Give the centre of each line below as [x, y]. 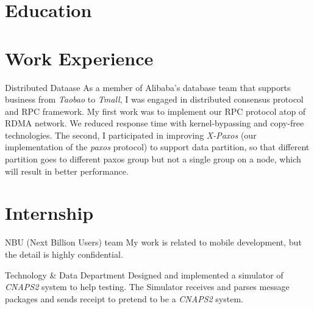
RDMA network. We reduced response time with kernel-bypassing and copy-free [155, 123]
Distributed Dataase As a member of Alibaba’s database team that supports [148, 87]
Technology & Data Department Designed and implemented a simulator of [144, 274]
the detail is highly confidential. [64, 254]
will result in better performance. [67, 171]
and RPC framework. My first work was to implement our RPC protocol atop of [155, 111]
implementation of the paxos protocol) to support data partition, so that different [157, 147]
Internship [49, 213]
